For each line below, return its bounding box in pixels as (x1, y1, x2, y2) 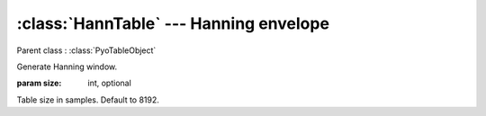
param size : (16, 77, 62, 89)
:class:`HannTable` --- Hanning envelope (16, 13, 330, 33)
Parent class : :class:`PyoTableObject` (16, 45, 157, 56)
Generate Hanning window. (16, 61, 118, 72)
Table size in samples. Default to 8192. (16, 94, 159, 105)
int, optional (87, 77, 132, 89)
